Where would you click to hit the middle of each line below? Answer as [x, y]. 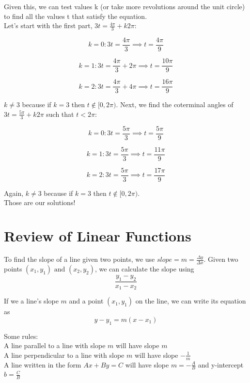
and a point [86, 301]
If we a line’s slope [31, 301]
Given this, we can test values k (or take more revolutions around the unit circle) [125, 6]
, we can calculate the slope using [144, 268]
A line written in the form [43, 364]
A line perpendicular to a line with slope [64, 355]
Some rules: [21, 336]
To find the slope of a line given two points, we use [79, 259]
